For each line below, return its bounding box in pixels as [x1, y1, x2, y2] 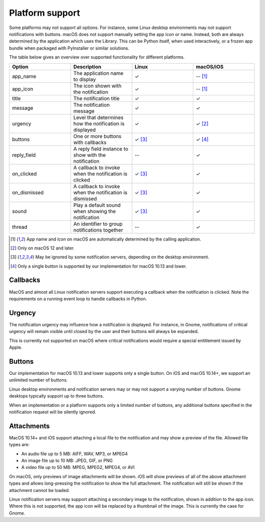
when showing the [73, 208, 116, 215]
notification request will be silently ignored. [9, 409, 97, 415]
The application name [73, 69, 124, 76]
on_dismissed [12, 189, 44, 196]
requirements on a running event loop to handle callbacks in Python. [9, 296, 147, 302]
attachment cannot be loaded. [9, 487, 70, 493]
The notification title [73, 95, 120, 102]
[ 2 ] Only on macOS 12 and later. [10, 245, 75, 251]
